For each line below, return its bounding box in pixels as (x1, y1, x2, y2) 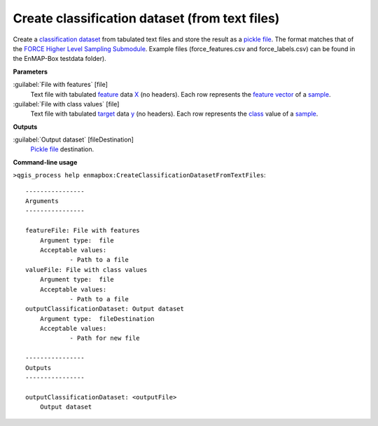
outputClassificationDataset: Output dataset (25, 305, 185, 313)
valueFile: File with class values (25, 266, 148, 273)
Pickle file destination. (30, 145, 94, 153)
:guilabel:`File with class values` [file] (13, 99, 120, 108)
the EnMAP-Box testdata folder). (13, 55, 106, 63)
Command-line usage (13, 158, 78, 166)
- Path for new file (69, 334, 140, 343)
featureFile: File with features (25, 226, 140, 235)
